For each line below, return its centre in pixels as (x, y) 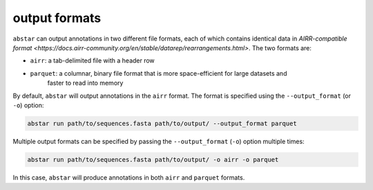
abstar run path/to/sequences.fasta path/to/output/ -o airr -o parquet (153, 159)
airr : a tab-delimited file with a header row (92, 61)
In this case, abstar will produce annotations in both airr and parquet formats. (129, 177)
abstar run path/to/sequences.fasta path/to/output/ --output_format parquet (162, 123)
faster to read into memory (85, 83)
